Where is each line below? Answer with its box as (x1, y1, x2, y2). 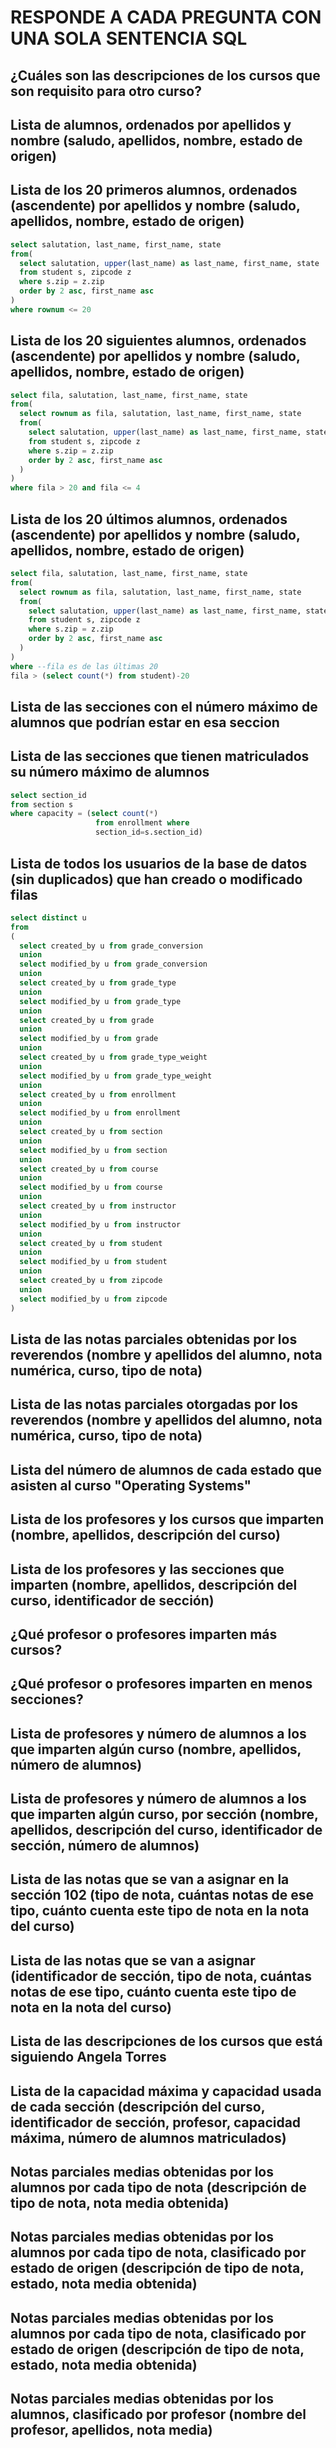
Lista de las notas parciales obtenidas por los (10, 1331, 298, 1348)
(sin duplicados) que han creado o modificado (10, 871, 303, 888)
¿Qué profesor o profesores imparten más (10, 1626, 278, 1643)
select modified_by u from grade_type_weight (19, 1071, 213, 1081)
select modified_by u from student (19, 1257, 168, 1267)
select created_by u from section (19, 1127, 163, 1137)
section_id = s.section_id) (95, 827, 203, 838)
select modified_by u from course (19, 1182, 163, 1193)
